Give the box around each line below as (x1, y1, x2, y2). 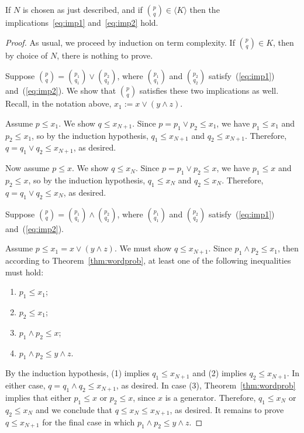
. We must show (114, 242, 172, 254)
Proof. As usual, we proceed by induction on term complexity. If (5, 36, 235, 48)
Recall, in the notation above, (5, 97, 112, 110)
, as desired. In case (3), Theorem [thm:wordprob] (116, 379, 296, 391)
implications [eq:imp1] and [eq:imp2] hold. (5, 16, 158, 28)
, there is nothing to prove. (57, 49, 153, 61)
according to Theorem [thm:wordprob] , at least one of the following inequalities (5, 254, 291, 266)
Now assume (5, 162, 50, 174)
